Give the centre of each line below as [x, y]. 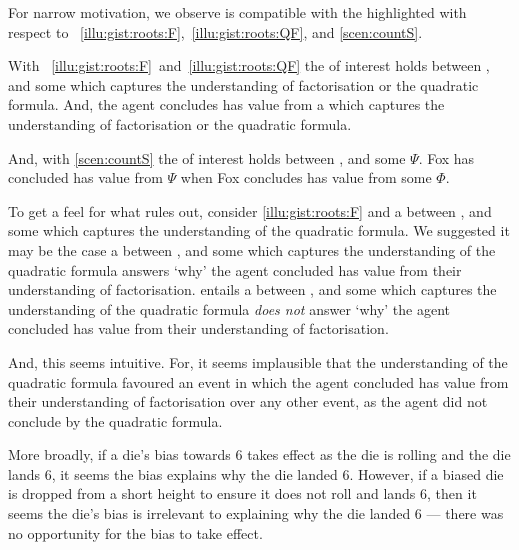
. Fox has [446, 157]
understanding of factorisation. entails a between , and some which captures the [252, 289]
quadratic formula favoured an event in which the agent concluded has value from [258, 381]
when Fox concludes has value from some [306, 177]
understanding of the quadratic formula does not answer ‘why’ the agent [229, 308]
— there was [465, 513]
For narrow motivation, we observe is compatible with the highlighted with [237, 12]
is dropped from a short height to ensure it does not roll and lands [212, 493]
